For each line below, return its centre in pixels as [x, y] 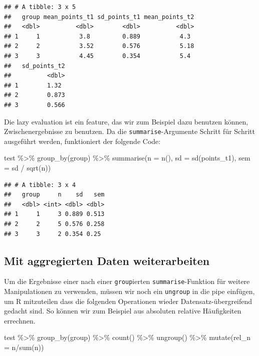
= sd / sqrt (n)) [28, 167]
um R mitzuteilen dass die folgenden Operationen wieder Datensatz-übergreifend [128, 301]
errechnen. [20, 320]
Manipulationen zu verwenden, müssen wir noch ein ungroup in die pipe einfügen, [129, 291]
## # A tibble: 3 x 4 [40, 185]
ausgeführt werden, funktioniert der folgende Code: [82, 141]
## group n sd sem [54, 195]
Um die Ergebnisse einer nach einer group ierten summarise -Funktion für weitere [127, 281]
